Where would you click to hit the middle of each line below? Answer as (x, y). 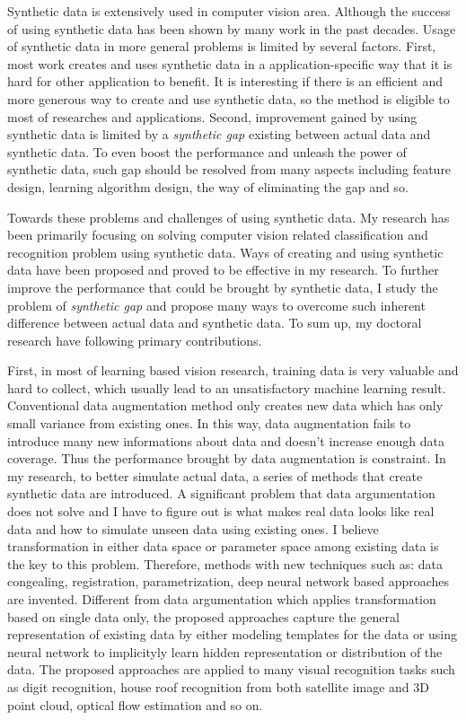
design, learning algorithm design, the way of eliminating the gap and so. (208, 186)
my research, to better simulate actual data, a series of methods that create (215, 475)
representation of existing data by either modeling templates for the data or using (233, 634)
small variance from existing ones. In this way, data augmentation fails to (209, 423)
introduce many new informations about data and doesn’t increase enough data (226, 440)
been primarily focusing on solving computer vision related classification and (218, 235)
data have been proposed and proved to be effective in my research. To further (223, 270)
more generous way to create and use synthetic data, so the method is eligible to (229, 98)
